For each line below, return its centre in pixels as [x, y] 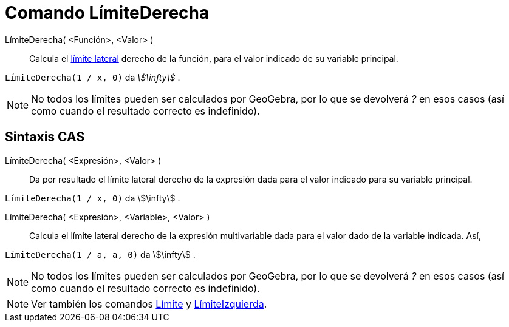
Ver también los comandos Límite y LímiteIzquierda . [149, 304]
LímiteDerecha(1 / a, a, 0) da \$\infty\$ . [100, 254]
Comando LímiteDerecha [107, 13]
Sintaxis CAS [45, 137]
